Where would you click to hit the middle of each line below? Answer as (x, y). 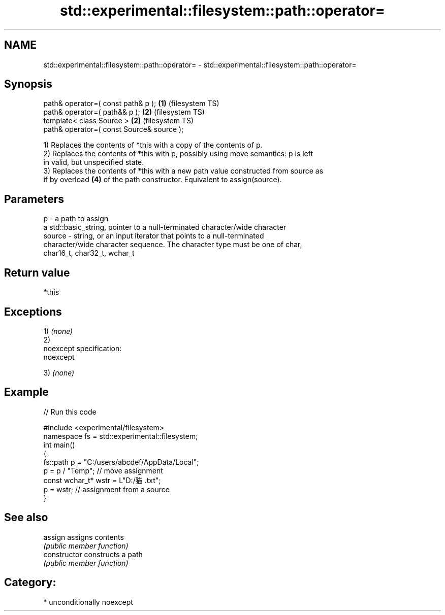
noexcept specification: (83, 348)
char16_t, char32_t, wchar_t (89, 253)
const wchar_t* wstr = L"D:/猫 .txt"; (102, 480)
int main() (59, 445)
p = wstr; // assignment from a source (106, 489)
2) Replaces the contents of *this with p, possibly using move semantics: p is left (178, 154)
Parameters (34, 199)
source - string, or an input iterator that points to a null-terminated (154, 236)
